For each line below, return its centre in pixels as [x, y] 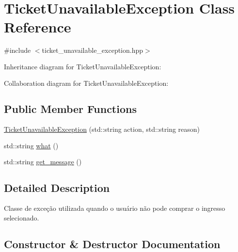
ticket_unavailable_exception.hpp [93, 50]
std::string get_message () [43, 162]
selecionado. [22, 217]
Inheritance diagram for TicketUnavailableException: [83, 66]
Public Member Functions [70, 109]
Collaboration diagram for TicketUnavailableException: [86, 83]
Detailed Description [57, 188]
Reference [38, 27]
